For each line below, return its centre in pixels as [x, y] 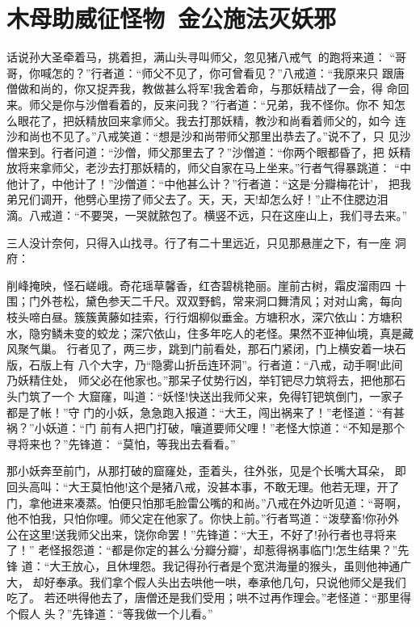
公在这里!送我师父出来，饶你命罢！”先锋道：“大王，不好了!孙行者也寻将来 [202, 534]
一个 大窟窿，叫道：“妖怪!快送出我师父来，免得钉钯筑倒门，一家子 [227, 396]
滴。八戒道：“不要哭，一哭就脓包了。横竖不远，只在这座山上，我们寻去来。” [207, 215]
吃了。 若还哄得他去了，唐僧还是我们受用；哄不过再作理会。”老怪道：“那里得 [209, 598]
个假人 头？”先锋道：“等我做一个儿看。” [110, 613]
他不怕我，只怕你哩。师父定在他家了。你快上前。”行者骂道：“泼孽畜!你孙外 [203, 518]
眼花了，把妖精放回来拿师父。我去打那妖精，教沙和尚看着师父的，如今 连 [212, 120]
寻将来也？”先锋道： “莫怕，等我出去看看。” [121, 443]
